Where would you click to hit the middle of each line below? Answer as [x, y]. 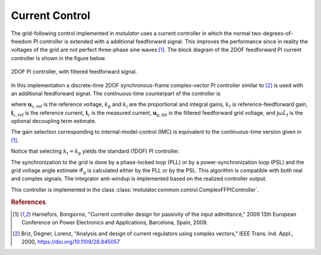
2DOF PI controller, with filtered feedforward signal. [74, 72]
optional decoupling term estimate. [53, 121]
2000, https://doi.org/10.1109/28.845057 [71, 242]
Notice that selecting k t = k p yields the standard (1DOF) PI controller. [95, 152]
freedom [21, 41]
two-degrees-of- [273, 33]
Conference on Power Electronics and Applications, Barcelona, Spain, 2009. [115, 222]
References [29, 202]
